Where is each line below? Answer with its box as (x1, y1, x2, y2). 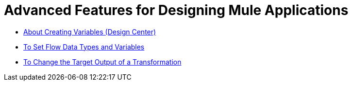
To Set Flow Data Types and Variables (23, 42, 145, 51)
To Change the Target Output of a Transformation (23, 57, 182, 66)
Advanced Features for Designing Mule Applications (4, 2, 349, 18)
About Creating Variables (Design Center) (23, 27, 156, 36)
